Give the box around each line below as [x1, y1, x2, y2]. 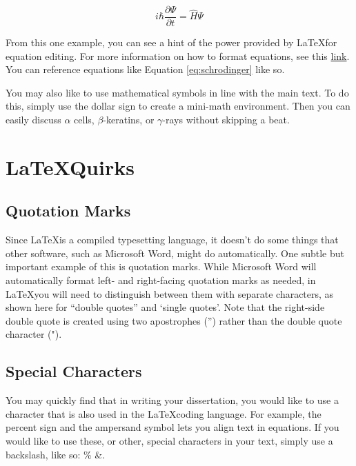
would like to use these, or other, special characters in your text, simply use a [6, 433, 333, 447]
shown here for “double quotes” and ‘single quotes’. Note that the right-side [6, 300, 325, 314]
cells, [74, 112, 95, 127]
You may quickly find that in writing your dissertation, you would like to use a [6, 393, 339, 407]
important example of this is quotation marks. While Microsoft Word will [6, 259, 317, 274]
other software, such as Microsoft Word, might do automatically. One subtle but [6, 245, 344, 260]
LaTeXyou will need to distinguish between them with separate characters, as [6, 286, 334, 301]
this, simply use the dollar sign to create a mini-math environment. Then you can [6, 99, 350, 113]
